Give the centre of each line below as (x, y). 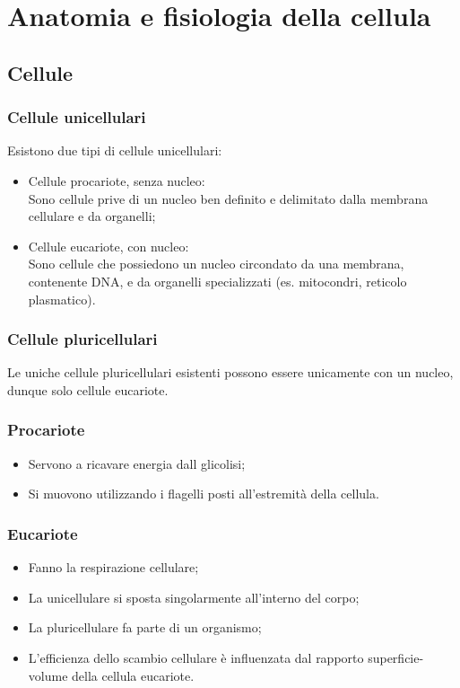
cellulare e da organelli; (92, 216)
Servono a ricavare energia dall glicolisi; (137, 463)
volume (48, 675)
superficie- (396, 657)
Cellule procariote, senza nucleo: (117, 180)
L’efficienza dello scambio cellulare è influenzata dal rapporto (196, 657)
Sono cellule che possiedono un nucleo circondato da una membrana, (216, 264)
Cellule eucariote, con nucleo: (108, 246)
